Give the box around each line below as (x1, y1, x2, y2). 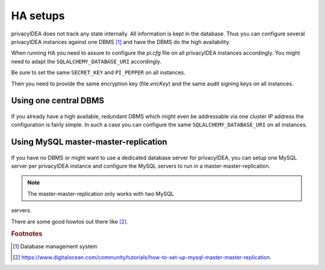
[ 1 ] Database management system (13, 242, 97, 250)
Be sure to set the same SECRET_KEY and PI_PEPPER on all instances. (11, 69, 186, 76)
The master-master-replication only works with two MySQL (27, 190, 175, 197)
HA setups (11, 9, 65, 22)
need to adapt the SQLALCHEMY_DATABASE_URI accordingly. (11, 58, 162, 65)
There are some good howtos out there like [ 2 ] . (11, 218, 129, 225)
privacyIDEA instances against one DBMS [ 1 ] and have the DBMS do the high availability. (11, 38, 231, 45)
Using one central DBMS (11, 96, 105, 106)
